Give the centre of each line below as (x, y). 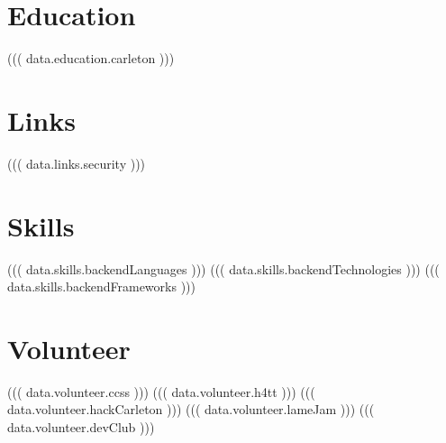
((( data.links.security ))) (77, 163)
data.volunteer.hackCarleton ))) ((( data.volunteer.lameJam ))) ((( (191, 409)
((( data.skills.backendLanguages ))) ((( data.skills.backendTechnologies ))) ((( (223, 268)
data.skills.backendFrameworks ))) (101, 286)
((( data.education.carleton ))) (91, 58)
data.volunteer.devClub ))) (81, 427)
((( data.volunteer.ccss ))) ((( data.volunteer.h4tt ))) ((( (161, 391)
